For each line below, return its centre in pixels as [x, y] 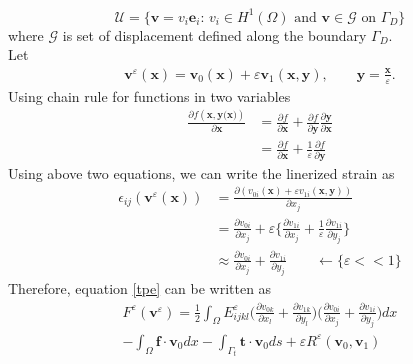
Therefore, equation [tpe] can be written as [140, 288]
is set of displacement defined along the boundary [214, 34]
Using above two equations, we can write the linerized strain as [201, 172]
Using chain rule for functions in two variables [149, 95]
